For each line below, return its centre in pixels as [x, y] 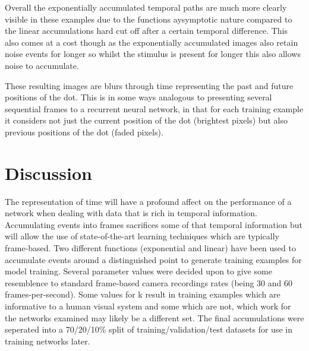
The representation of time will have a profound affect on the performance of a [148, 201]
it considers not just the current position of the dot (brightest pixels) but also [146, 120]
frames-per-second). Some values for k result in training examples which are [143, 294]
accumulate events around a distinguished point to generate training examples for [153, 259]
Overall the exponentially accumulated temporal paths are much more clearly [146, 7]
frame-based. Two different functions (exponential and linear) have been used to [150, 248]
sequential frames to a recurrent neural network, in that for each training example [154, 108]
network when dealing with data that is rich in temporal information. [131, 213]
